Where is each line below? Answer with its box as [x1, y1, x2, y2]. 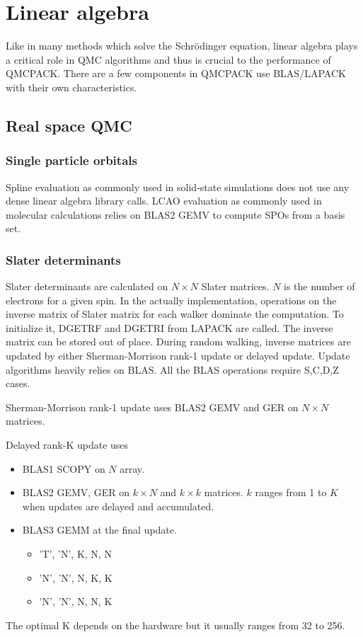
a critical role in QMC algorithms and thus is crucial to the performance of [6, 52, 331, 67]
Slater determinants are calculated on [6, 279, 168, 294]
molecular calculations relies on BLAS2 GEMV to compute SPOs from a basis [6, 207, 345, 222]
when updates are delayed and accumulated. [22, 498, 214, 513]
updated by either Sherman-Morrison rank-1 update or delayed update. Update [6, 348, 350, 363]
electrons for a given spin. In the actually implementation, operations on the [6, 292, 337, 307]
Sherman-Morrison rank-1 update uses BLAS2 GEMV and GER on [6, 399, 299, 414]
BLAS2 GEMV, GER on [22, 485, 130, 500]
